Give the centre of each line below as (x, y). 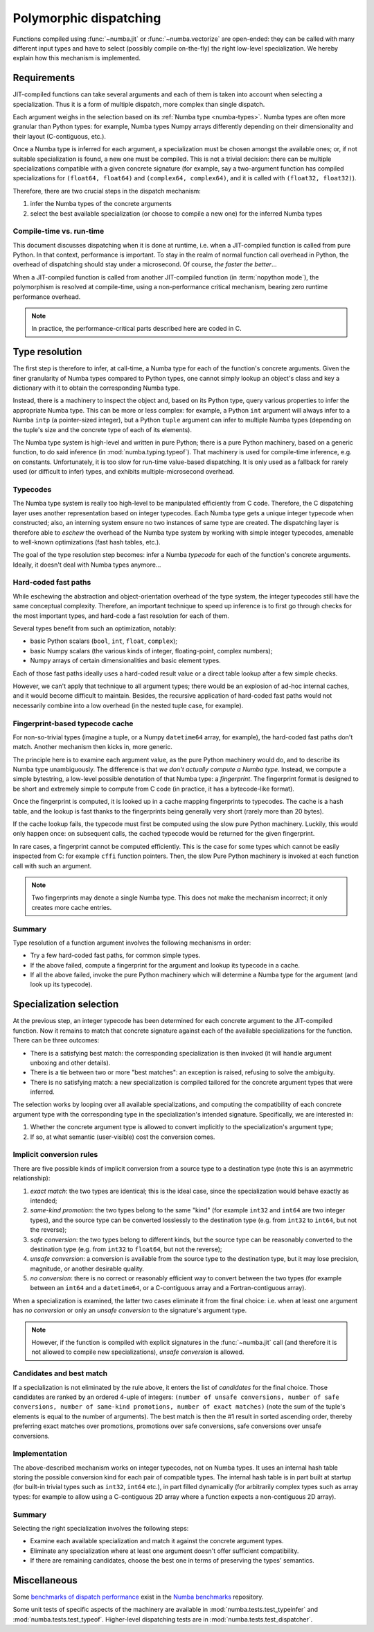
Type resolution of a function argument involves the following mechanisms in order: (132, 943)
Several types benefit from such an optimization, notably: (95, 628)
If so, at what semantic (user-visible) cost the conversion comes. (123, 1137)
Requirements (44, 78)
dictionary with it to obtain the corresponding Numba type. (96, 388)
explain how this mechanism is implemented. (77, 58)
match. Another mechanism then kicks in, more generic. (92, 747)
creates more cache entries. (72, 907)
